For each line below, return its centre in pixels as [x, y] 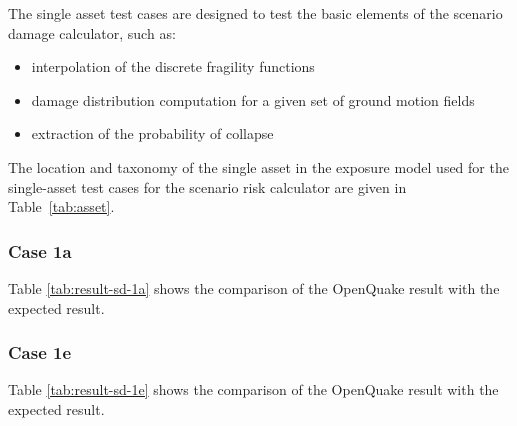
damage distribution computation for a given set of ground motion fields [253, 99]
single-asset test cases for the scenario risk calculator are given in [207, 186]
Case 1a [40, 250]
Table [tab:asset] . [61, 206]
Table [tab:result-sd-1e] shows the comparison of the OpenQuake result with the [253, 389]
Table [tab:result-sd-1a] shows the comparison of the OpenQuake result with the [254, 287]
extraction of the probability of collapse [152, 133]
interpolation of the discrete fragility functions [173, 66]
